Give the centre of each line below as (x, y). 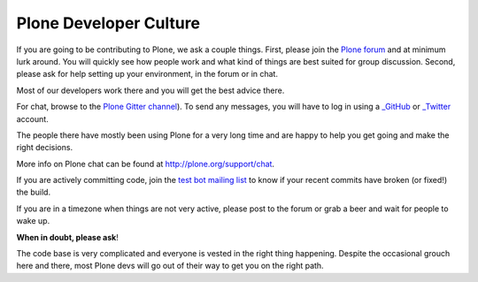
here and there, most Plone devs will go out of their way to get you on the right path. (170, 266)
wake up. (33, 221)
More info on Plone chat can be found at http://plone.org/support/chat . (145, 164)
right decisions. (45, 148)
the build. (34, 192)
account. (32, 118)
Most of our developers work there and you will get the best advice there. (150, 90)
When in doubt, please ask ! (67, 237)
